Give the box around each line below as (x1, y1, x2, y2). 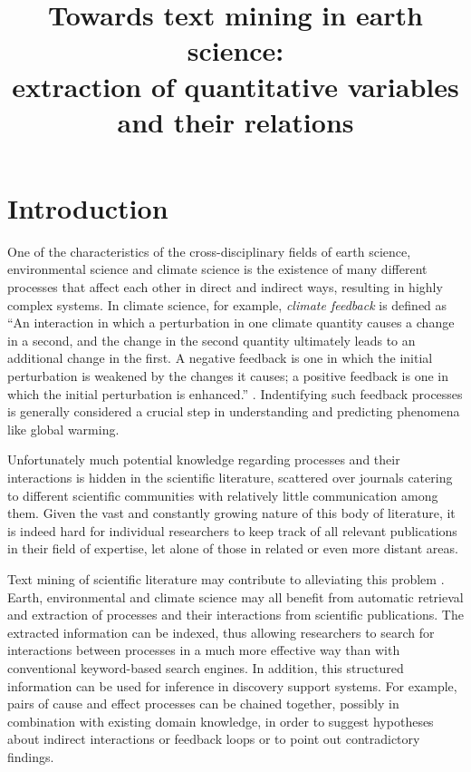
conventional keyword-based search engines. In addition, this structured (7, 658, 404, 677)
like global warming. (7, 419, 120, 438)
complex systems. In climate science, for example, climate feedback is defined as (7, 295, 447, 314)
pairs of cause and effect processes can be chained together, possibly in (7, 694, 399, 713)
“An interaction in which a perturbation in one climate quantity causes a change (7, 313, 455, 332)
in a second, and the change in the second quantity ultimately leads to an (7, 330, 416, 349)
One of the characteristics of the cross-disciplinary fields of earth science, (7, 241, 411, 260)
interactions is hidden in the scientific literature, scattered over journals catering (7, 468, 453, 486)
